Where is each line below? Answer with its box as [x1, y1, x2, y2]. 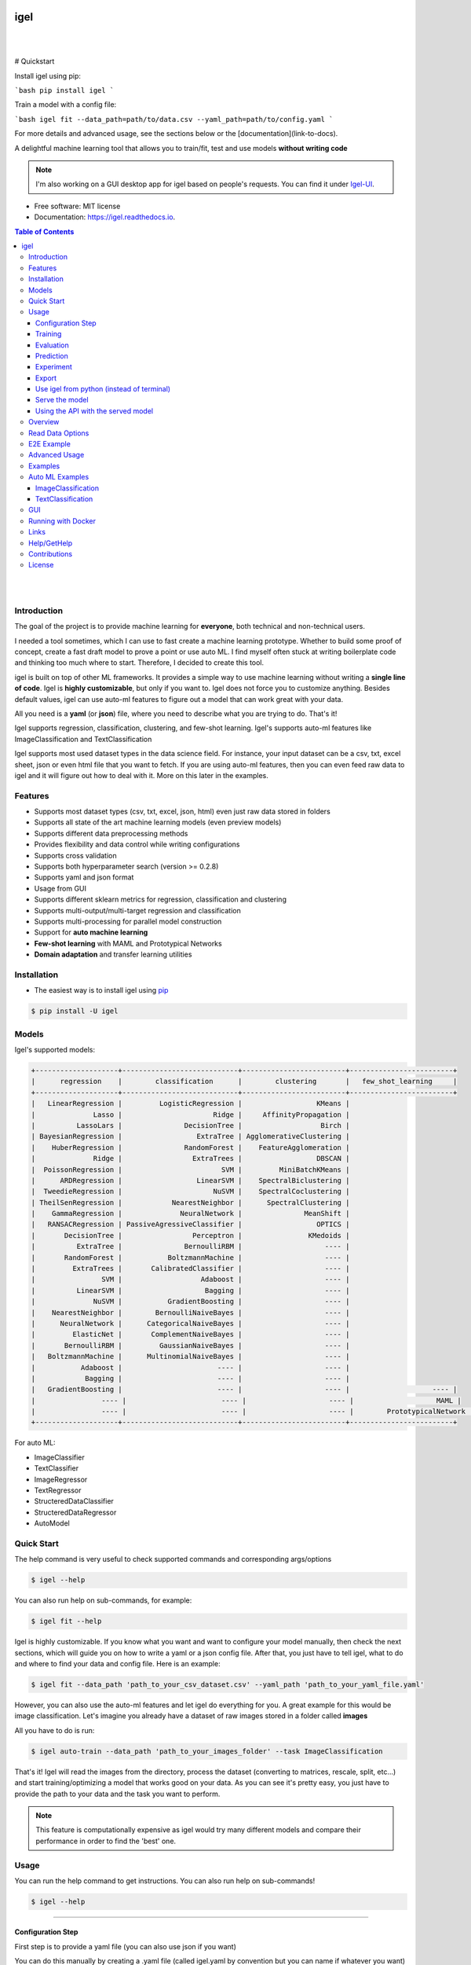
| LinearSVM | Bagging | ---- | [31, 1286, 350, 1295]
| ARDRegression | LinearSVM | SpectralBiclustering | [31, 1176, 350, 1185]
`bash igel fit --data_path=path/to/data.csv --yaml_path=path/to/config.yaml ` [14, 115, 334, 123]
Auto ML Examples [28, 472, 89, 482]
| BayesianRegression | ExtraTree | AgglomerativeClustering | [31, 1132, 350, 1141]
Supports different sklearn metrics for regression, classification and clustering [34, 894, 287, 904]
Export [35, 373, 57, 383]
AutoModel [34, 1519, 70, 1528]
